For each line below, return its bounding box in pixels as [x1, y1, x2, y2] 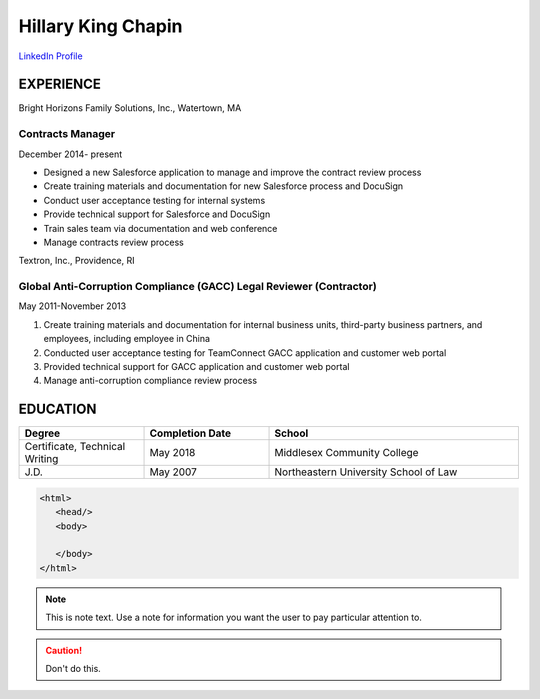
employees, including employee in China [43, 333, 210, 345]
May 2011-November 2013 [18, 300, 127, 312]
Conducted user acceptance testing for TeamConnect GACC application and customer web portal [43, 346, 447, 359]
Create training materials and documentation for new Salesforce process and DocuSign [43, 180, 404, 192]
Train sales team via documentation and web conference [43, 222, 278, 234]
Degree [24, 426, 61, 440]
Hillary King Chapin [18, 15, 184, 37]
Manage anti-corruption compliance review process [43, 375, 258, 387]
